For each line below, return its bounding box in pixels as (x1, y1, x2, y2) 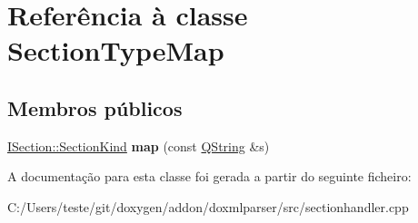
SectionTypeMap (7, 32, 224, 69)
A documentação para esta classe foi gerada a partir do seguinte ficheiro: (7, 167, 412, 186)
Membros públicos (7, 93, 183, 121)
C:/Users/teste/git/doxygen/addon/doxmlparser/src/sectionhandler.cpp (7, 197, 409, 216)
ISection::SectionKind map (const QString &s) (7, 136, 270, 155)
